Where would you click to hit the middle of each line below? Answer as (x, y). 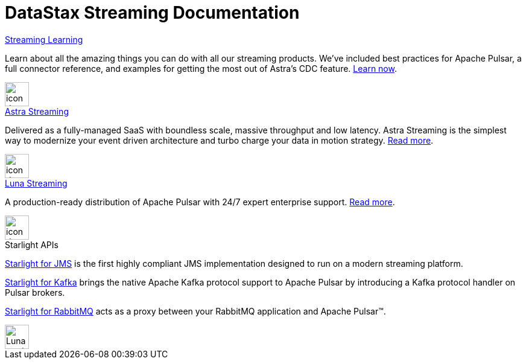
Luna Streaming (36, 183)
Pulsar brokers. (35, 292)
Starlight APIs (32, 244)
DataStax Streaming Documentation (152, 13)
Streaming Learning (44, 39)
